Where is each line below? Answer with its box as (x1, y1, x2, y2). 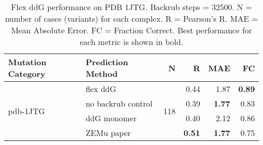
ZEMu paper (85, 127, 131, 138)
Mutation (8, 56, 47, 68)
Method (85, 68, 118, 79)
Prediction (85, 56, 128, 68)
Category (8, 68, 46, 79)
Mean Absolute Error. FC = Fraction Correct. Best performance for (11, 24, 252, 36)
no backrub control (85, 98, 153, 109)
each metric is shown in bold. (79, 36, 184, 47)
